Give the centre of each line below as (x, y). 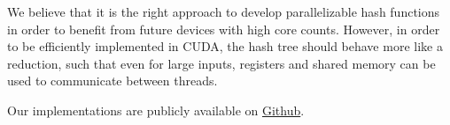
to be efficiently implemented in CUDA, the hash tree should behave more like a (225, 46)
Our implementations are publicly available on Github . (156, 110)
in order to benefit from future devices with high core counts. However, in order (224, 29)
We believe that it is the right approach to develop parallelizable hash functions (224, 11)
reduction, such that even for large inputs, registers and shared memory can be (221, 63)
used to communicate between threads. (112, 81)
